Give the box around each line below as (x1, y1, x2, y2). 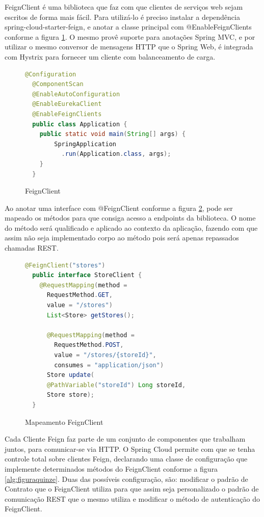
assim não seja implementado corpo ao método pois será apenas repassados (5, 232, 239, 243)
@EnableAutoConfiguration (32, 90, 120, 98)
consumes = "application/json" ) (54, 361, 164, 369)
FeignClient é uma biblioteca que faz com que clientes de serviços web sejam (5, 2, 243, 12)
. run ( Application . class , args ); (61, 150, 171, 158)
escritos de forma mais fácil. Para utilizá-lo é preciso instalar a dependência (5, 11, 240, 22)
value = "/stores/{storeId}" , (54, 351, 156, 359)
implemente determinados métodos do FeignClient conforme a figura (5, 463, 218, 474)
